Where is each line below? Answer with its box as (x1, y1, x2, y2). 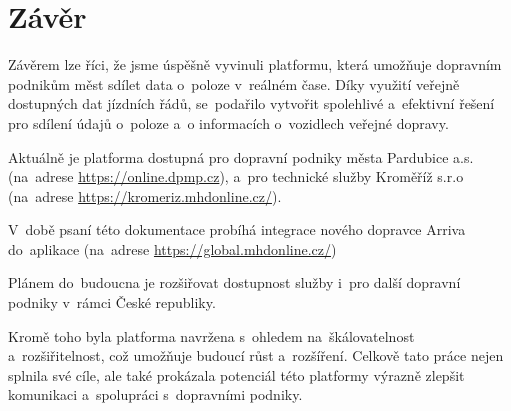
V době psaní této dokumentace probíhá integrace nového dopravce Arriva (8, 219, 466, 240)
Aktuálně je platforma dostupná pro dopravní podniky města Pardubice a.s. (8, 146, 474, 167)
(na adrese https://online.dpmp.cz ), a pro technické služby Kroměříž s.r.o (8, 166, 464, 187)
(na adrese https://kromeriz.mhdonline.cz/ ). (8, 185, 282, 206)
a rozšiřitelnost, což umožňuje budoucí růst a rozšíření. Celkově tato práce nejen (8, 345, 504, 366)
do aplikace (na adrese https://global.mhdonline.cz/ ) (8, 238, 337, 259)
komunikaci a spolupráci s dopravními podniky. (8, 384, 303, 405)
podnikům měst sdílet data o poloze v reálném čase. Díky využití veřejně (8, 73, 460, 94)
